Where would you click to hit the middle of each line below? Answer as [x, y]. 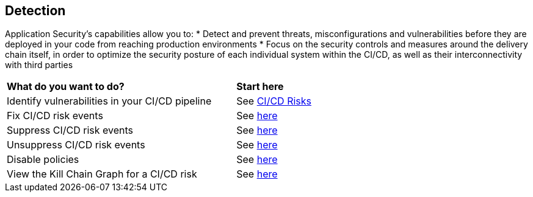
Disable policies [43, 160]
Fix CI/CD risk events [55, 116]
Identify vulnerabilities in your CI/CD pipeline [109, 101]
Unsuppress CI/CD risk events [76, 145]
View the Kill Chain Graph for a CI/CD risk [102, 174]
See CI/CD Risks [274, 101]
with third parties [39, 65]
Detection [35, 11]
